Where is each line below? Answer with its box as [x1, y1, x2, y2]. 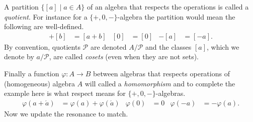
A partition [4, 2, 39, 12]
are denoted [90, 41, 127, 52]
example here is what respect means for [4, 88, 126, 98]
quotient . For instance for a [4, 11, 88, 22]
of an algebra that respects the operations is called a [87, 2, 249, 12]
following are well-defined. [4, 21, 84, 32]
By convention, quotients [4, 41, 80, 52]
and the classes [145, 41, 192, 52]
